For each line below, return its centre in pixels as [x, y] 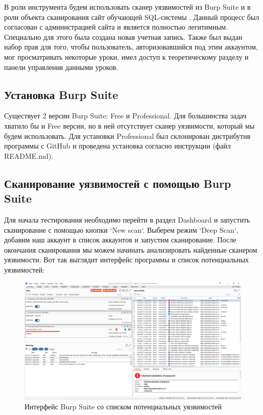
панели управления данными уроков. [61, 67]
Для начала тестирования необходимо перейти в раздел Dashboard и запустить [127, 219]
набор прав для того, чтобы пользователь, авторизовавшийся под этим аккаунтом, [131, 47]
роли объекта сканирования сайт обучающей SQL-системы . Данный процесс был [132, 17]
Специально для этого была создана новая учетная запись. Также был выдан [123, 36]
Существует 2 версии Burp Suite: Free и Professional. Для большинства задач [125, 116]
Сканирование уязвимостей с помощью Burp [118, 183]
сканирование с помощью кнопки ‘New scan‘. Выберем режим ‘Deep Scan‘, [121, 229]
